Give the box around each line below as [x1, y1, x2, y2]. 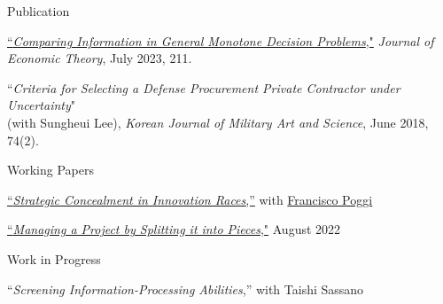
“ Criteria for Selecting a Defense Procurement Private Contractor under [7, 78, 400, 97]
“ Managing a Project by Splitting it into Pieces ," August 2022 [7, 220, 341, 238]
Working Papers [7, 160, 94, 179]
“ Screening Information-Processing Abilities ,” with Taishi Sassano [7, 279, 364, 298]
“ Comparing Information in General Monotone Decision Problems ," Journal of [7, 31, 434, 50]
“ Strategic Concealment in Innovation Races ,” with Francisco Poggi [7, 190, 373, 208]
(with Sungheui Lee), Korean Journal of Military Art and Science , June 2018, [7, 113, 429, 131]
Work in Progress [7, 249, 101, 268]
